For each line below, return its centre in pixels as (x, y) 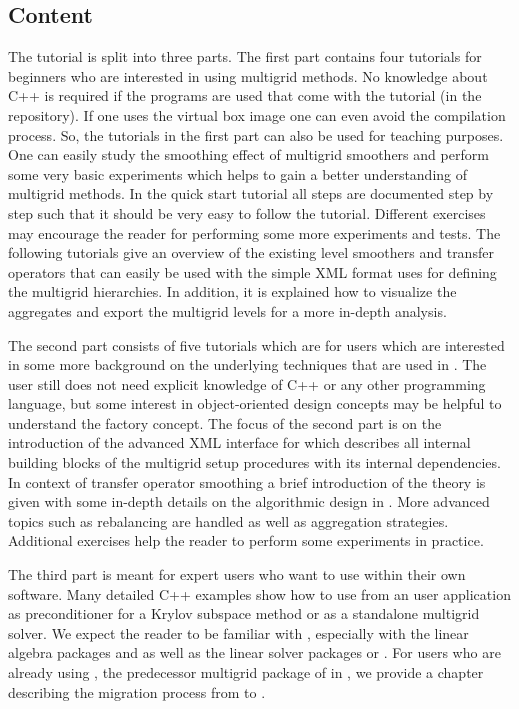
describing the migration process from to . (137, 691)
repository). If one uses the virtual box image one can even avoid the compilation (257, 114)
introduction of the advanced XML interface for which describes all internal (239, 442)
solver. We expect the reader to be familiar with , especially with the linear (238, 632)
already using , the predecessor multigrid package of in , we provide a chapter (246, 672)
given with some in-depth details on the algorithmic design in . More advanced (249, 501)
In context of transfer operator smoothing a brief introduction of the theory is (247, 481)
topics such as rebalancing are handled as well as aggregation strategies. (228, 520)
